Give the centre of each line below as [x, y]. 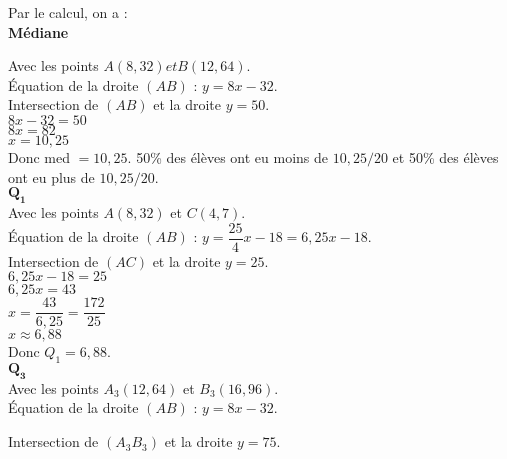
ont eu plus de [51, 176]
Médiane [38, 31]
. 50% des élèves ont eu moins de [228, 156]
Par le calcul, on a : [68, 12]
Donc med [39, 156]
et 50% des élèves [445, 156]
